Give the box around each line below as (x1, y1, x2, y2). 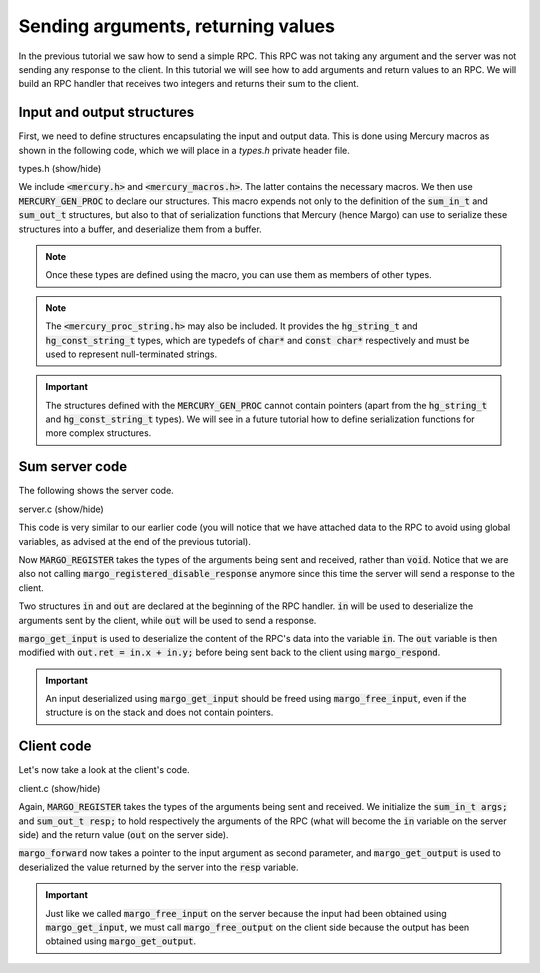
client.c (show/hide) (18, 782, 101, 794)
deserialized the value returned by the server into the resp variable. (18, 861, 299, 873)
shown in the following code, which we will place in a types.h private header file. (18, 144, 350, 156)
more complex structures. (45, 427, 152, 439)
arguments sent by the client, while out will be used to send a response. (18, 614, 317, 626)
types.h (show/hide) (18, 163, 102, 175)
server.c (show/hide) (18, 503, 104, 515)
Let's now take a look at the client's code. (18, 764, 190, 776)
